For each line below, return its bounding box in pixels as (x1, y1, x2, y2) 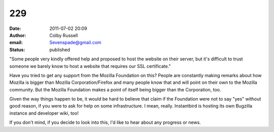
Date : (9, 25, 21, 31)
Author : (9, 32, 26, 38)
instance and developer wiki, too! (9, 110, 79, 116)
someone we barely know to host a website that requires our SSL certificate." (9, 63, 171, 69)
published (49, 46, 71, 53)
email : (9, 40, 23, 46)
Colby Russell (49, 32, 78, 38)
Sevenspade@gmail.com (49, 40, 101, 46)
